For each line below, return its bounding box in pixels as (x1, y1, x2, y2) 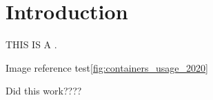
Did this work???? (6, 83, 82, 98)
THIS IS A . (6, 37, 57, 52)
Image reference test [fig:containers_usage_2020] (6, 60, 208, 74)
